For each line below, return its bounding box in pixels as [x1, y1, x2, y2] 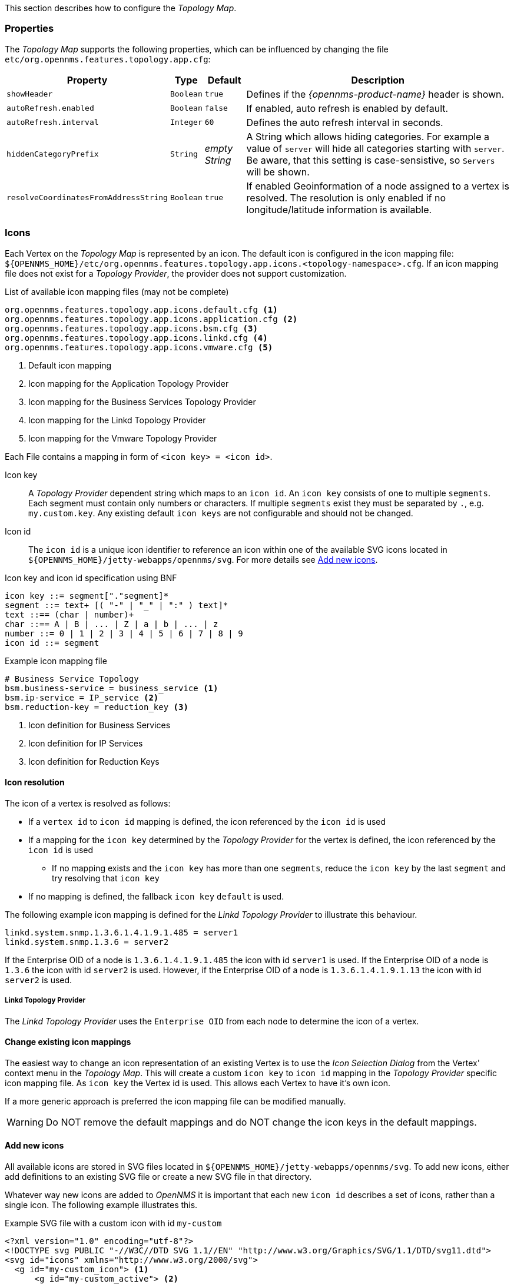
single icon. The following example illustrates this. [5, 1199, 198, 1210]
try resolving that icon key [52, 872, 160, 883]
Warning [6, 1116, 44, 1128]
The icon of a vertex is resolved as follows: [5, 798, 171, 808]
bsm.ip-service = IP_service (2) [5, 692, 159, 702]
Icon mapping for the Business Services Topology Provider [28, 396, 256, 407]
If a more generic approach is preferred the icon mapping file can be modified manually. [5, 1096, 346, 1106]
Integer [170, 118, 203, 127]
